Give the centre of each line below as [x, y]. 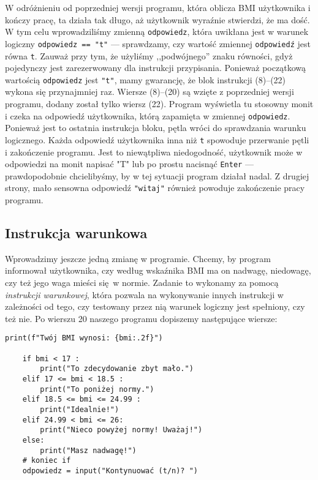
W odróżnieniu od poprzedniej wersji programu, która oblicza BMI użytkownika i [158, 7]
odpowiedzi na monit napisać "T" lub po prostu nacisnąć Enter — [129, 164]
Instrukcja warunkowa [76, 232]
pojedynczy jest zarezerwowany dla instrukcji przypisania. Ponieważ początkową [155, 68]
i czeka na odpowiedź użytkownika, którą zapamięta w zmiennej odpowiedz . [148, 115]
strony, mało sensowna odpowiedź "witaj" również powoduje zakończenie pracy [155, 188]
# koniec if [47, 461]
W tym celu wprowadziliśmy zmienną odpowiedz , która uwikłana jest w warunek [157, 32]
